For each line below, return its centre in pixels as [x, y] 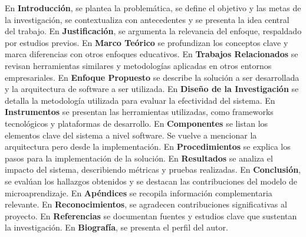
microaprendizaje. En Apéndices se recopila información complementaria [139, 192]
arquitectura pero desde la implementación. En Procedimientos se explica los [148, 147]
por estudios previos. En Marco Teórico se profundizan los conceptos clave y [147, 42]
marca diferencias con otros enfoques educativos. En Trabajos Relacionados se [152, 54]
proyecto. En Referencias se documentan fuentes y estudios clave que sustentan [151, 215]
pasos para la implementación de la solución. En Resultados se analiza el [139, 158]
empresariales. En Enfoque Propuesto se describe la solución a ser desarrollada [152, 77]
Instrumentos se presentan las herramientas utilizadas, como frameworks [139, 112]
